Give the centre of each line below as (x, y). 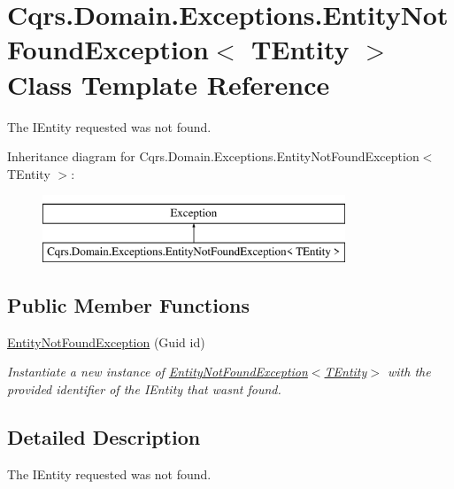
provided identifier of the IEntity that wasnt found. (144, 388)
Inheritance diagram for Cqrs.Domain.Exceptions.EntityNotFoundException (213, 156)
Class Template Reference (169, 84)
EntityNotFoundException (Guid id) (106, 342)
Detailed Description (104, 436)
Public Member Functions (128, 304)
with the (409, 372)
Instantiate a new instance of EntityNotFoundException (158, 372)
